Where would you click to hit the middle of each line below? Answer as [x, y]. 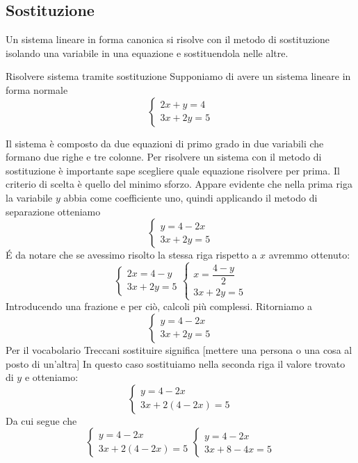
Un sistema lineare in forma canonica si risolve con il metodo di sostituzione [168, 39]
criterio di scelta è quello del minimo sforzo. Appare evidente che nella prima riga [179, 184]
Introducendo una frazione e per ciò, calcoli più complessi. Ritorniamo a [159, 306]
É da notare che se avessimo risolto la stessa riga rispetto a [131, 255]
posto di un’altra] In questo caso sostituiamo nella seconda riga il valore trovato [176, 363]
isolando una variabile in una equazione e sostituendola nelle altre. [147, 52]
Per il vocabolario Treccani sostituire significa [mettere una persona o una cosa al [179, 349]
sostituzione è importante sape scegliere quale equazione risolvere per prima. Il [173, 170]
